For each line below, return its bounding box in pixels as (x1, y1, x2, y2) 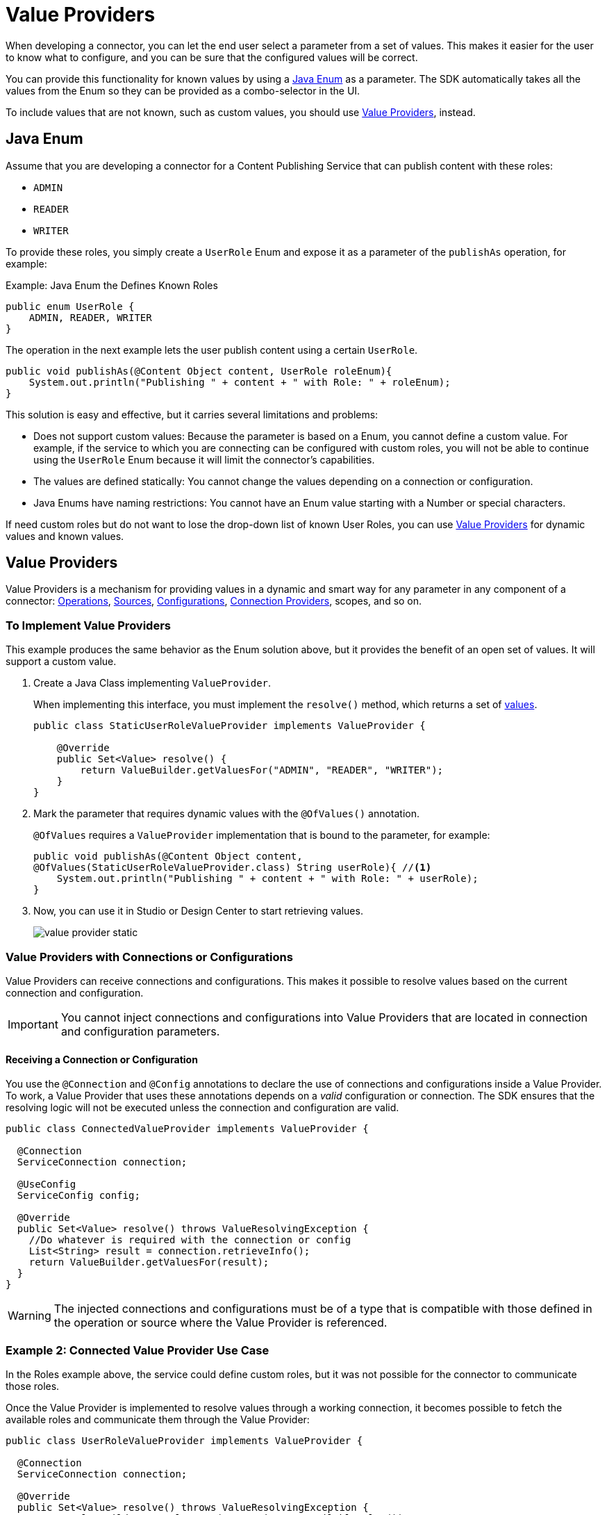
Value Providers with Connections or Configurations (6, 949, 293, 964)
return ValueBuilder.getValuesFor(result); (28, 1256, 269, 1268)
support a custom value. (6, 655, 117, 668)
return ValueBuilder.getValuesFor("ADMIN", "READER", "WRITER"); (80, 764, 444, 776)
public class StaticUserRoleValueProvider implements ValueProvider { (33, 720, 426, 732)
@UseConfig (17, 1179, 76, 1190)
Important (8, 1017, 58, 1031)
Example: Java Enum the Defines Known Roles (6, 279, 218, 291)
